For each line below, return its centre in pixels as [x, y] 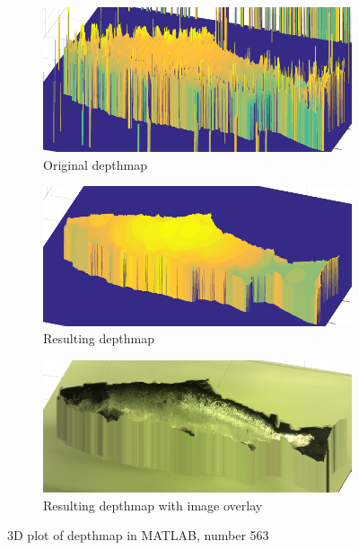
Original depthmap [95, 164]
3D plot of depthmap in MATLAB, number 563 [138, 535]
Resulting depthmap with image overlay [153, 505]
